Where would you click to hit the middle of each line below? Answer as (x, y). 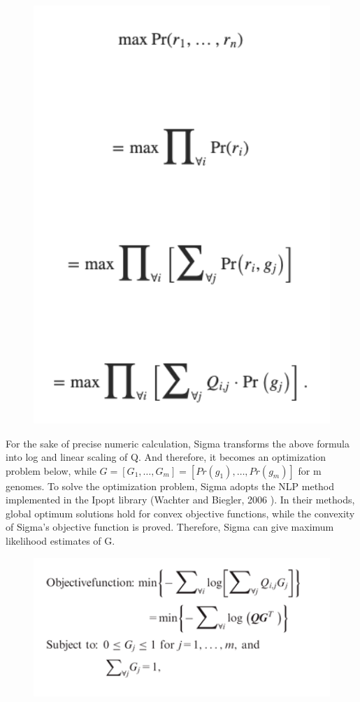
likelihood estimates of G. (60, 541)
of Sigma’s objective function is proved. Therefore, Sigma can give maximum (170, 527)
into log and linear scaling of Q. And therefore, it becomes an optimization (166, 457)
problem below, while (51, 470)
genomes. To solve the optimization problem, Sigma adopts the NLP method (170, 486)
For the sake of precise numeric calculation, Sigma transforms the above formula (178, 443)
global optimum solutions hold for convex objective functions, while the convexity (180, 513)
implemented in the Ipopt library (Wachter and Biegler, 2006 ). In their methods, (180, 500)
